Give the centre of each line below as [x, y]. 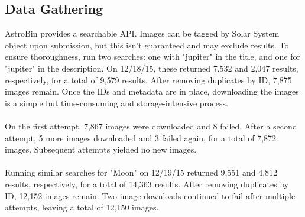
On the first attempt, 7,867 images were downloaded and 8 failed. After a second [151, 126]
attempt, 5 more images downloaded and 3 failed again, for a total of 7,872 [141, 137]
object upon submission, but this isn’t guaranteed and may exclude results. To [147, 45]
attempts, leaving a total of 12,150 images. [82, 207]
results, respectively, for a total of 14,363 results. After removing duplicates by [147, 184]
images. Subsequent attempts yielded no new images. [101, 149]
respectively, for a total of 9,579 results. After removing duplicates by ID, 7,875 [148, 80]
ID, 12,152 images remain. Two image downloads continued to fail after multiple [150, 195]
